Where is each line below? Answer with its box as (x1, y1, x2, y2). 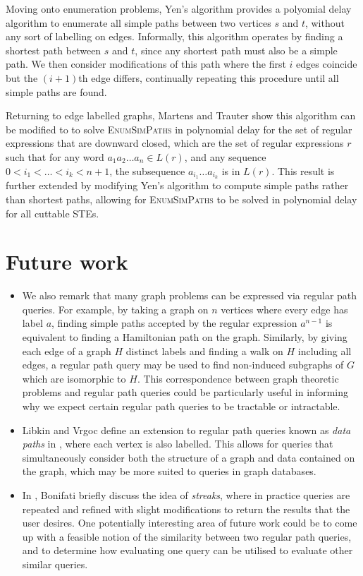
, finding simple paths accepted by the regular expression (51, 316, 297, 330)
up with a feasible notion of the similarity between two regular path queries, (22, 529, 352, 544)
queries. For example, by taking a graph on (22, 301, 209, 316)
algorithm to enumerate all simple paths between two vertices (6, 15, 271, 30)
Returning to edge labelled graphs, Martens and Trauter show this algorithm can (6, 108, 356, 123)
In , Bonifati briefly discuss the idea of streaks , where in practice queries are (22, 488, 350, 503)
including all (297, 343, 352, 358)
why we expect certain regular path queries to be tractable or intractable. (22, 399, 340, 414)
